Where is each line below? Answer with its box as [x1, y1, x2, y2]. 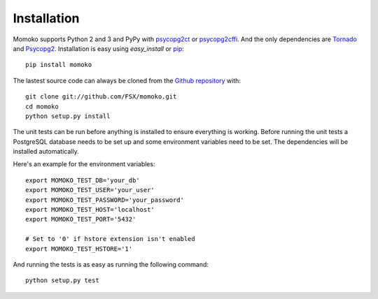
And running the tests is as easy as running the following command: [13, 260, 209, 268]
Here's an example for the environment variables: [13, 160, 155, 168]
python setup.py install [25, 112, 111, 120]
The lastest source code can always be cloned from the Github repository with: [13, 76, 241, 85]
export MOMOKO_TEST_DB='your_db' [25, 176, 140, 184]
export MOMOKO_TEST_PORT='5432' [25, 215, 136, 224]
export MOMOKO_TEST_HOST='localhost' [25, 206, 155, 214]
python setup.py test [25, 277, 99, 284]
